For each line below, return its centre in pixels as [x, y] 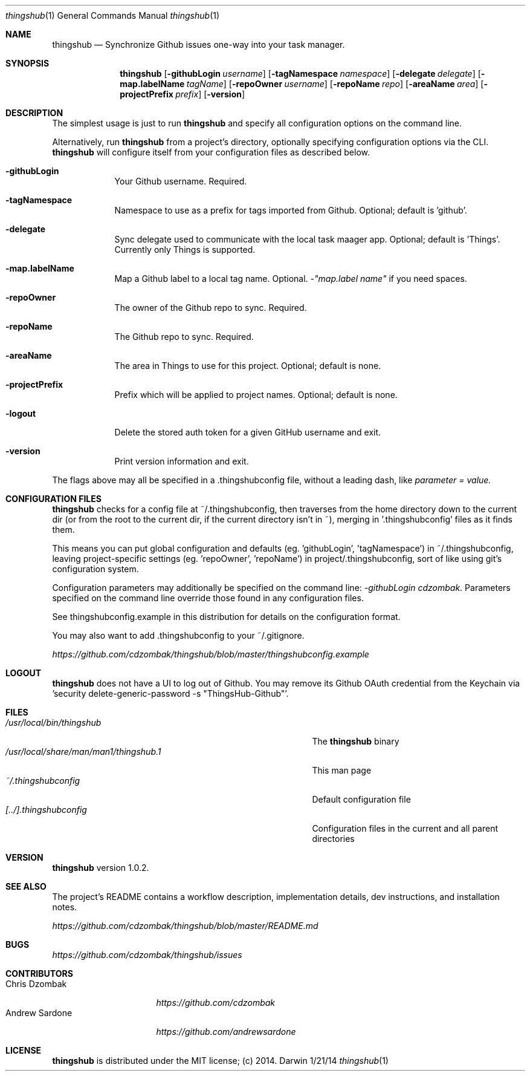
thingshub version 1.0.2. [101, 868]
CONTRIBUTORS [39, 973]
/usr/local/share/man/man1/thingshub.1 [83, 752]
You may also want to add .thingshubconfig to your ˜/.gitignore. [178, 635]
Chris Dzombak [36, 984]
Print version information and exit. [182, 461]
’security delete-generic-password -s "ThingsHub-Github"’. [170, 693]
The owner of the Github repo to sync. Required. [211, 308]
